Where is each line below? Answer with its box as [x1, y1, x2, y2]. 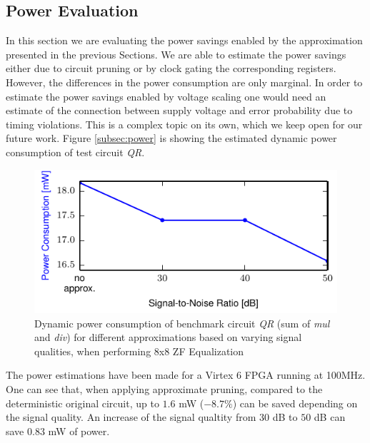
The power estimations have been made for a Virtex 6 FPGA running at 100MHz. [6, 367, 366, 382]
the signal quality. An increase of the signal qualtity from [6, 409, 256, 424]
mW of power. [48, 423, 110, 438]
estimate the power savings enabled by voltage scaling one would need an [6, 88, 326, 103]
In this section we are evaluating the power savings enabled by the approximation [6, 33, 363, 48]
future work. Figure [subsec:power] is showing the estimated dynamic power [6, 131, 337, 146]
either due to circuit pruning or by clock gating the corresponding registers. [6, 61, 336, 76]
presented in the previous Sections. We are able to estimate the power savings [6, 46, 346, 61]
